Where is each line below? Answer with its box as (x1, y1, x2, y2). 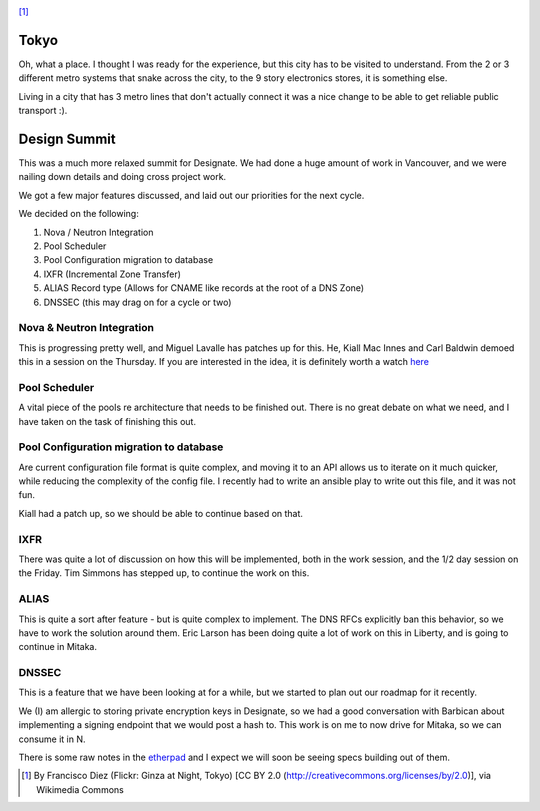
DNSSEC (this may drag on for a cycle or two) (43, 296, 232, 308)
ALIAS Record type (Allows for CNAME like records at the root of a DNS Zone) (43, 282, 365, 294)
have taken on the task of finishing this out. (18, 415, 197, 427)
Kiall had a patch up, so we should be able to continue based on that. (18, 507, 304, 519)
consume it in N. (18, 733, 86, 745)
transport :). (18, 105, 68, 117)
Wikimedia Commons (36, 783, 124, 795)
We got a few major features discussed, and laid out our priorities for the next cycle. (18, 189, 365, 201)
